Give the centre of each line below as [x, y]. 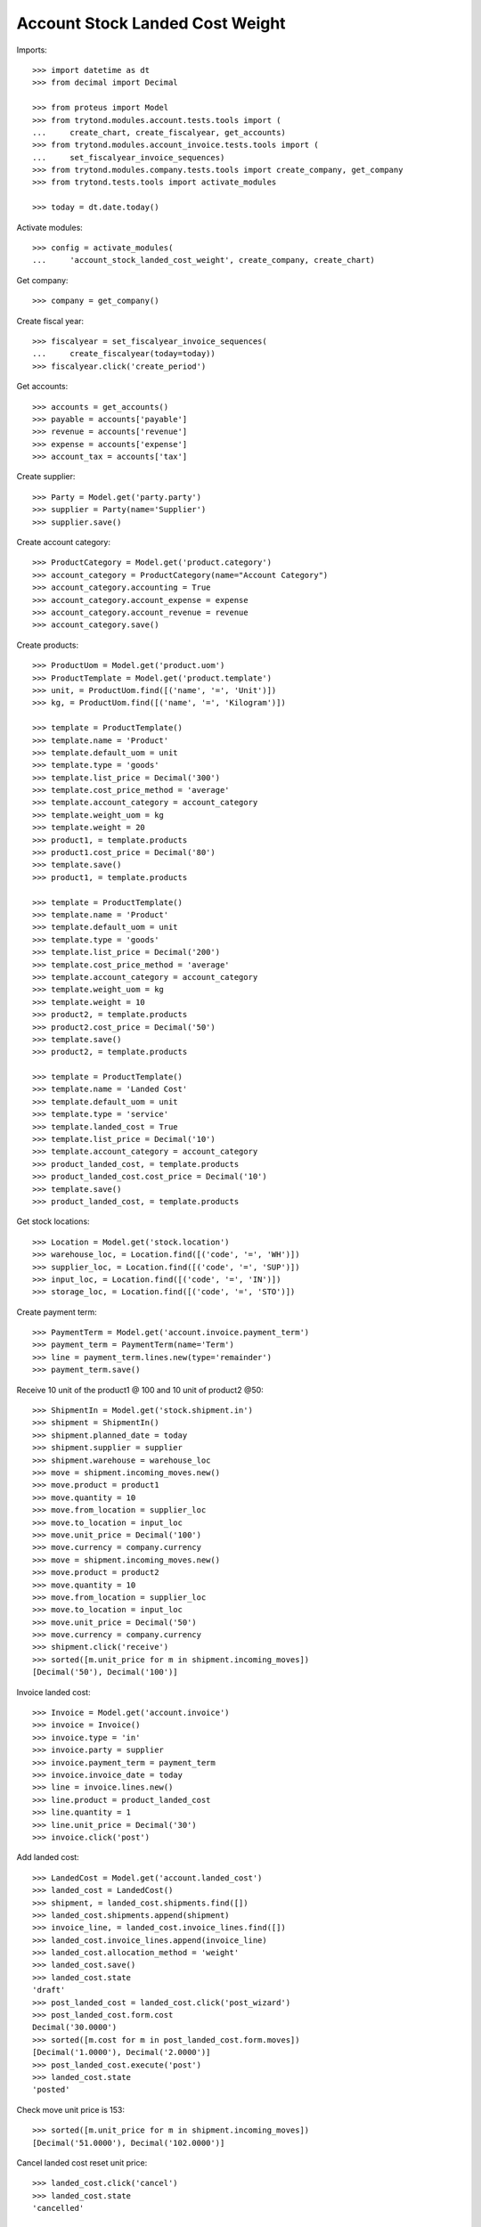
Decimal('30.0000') [75, 2027]
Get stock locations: [53, 1221]
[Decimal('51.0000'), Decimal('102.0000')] [129, 2143]
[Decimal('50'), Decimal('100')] [105, 1672]
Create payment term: [57, 1312]
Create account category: [64, 542]
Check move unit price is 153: [70, 2109]
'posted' [51, 2090]
